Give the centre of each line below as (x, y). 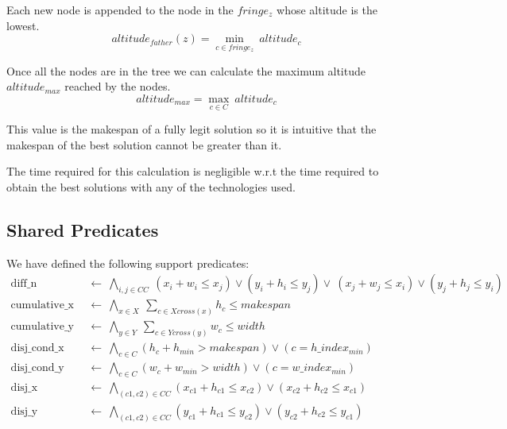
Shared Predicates (83, 229)
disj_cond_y (37, 368)
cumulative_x (42, 305)
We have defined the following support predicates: (128, 263)
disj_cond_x (37, 348)
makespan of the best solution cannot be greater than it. (144, 144)
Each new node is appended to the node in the (120, 10)
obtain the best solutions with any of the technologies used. (151, 187)
